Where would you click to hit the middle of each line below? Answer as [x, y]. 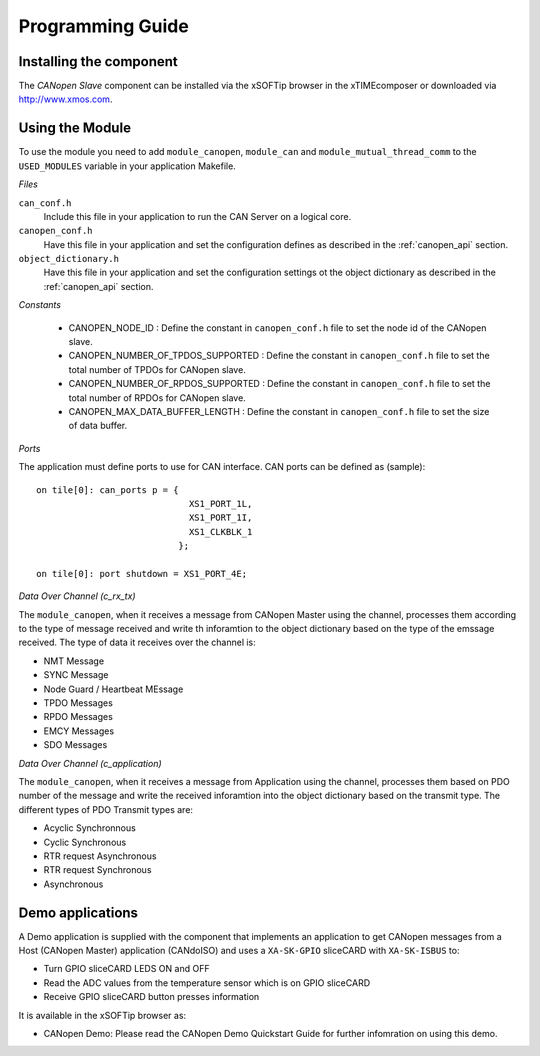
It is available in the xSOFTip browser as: [102, 1015]
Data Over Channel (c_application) [90, 763]
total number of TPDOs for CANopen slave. [157, 369]
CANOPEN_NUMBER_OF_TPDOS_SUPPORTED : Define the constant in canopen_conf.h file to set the [279, 356]
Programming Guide [103, 26]
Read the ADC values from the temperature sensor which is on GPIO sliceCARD [207, 982]
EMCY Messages [79, 731]
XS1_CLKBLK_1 [220, 531]
